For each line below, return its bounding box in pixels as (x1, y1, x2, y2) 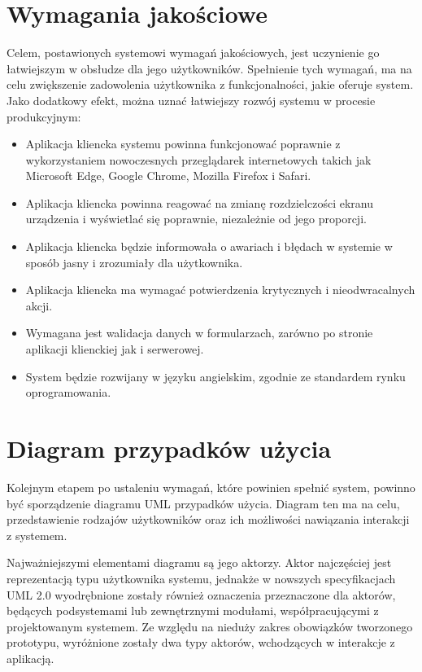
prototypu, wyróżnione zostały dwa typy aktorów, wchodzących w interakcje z (7, 634, 395, 651)
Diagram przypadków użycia (7, 432, 332, 464)
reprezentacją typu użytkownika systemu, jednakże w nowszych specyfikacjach (7, 569, 396, 586)
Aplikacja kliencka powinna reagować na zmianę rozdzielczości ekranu (25, 194, 373, 211)
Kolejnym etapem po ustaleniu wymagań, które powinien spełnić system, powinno (7, 478, 415, 495)
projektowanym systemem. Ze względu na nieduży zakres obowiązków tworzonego (7, 617, 413, 635)
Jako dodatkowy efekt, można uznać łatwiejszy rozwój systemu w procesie (7, 91, 376, 108)
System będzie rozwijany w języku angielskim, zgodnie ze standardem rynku (25, 367, 406, 384)
